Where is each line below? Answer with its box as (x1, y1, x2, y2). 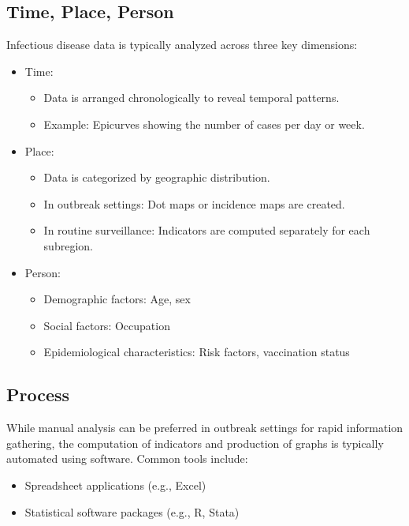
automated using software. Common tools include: (6, 450, 248, 467)
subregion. (43, 237, 93, 254)
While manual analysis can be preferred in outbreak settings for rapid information (6, 419, 403, 436)
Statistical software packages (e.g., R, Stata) (24, 503, 240, 520)
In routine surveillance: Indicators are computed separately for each (43, 222, 370, 239)
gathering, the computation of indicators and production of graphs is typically (6, 434, 384, 451)
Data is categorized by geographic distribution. (43, 169, 270, 186)
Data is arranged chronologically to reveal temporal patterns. (43, 89, 340, 106)
